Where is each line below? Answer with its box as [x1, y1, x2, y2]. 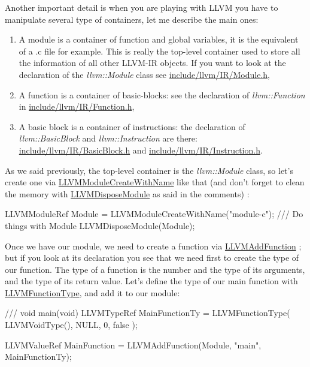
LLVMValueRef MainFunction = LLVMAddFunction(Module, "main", [5, 338, 262, 351]
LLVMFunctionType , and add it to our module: [5, 286, 180, 299]
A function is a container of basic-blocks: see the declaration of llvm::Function [19, 88, 305, 101]
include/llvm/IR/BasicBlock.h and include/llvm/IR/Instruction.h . [19, 143, 263, 156]
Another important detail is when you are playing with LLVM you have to [5, 1, 278, 13]
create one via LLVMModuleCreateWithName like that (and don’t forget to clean [5, 176, 305, 188]
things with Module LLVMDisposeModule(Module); [5, 219, 195, 231]
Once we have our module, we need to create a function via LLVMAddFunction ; [5, 239, 302, 252]
